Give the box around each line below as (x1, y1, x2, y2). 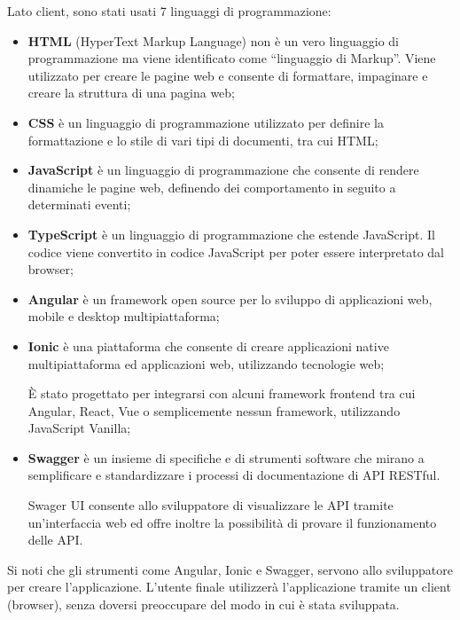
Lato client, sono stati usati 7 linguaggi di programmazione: (7, 2, 331, 20)
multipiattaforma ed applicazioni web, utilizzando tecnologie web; (27, 354, 385, 373)
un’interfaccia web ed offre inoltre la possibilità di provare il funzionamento (27, 513, 437, 531)
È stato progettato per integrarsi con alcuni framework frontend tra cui (27, 384, 416, 403)
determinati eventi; (27, 195, 131, 214)
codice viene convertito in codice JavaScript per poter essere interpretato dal (27, 242, 445, 261)
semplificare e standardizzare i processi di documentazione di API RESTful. (27, 466, 441, 484)
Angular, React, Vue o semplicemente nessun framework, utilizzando (27, 401, 401, 420)
